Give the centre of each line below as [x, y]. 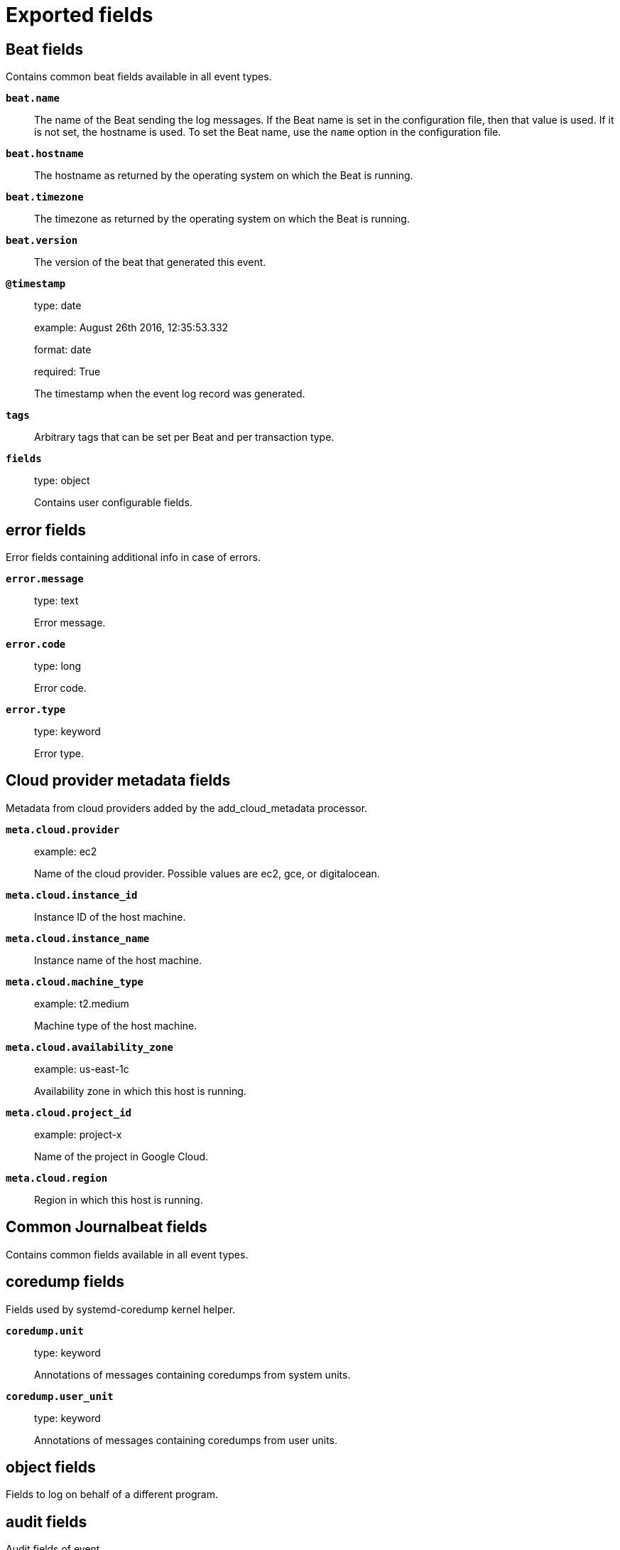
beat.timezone [45, 197]
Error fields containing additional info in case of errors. [133, 557]
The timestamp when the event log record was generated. [170, 394]
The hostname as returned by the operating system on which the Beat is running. [224, 176]
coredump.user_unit [60, 1396]
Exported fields [80, 15]
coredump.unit [45, 1331]
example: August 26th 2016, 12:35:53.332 [131, 328]
